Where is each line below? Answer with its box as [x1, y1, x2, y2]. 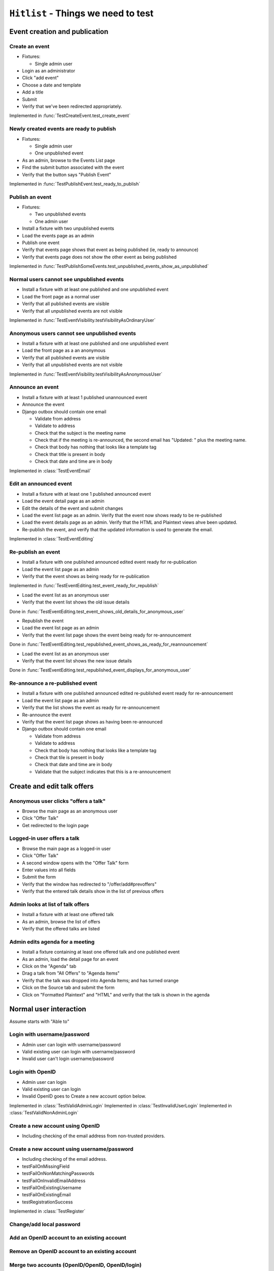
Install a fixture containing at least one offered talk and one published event [22, 949, 180, 955]
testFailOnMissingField [22, 1163, 70, 1169]
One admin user [35, 218, 68, 224]
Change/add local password [9, 1221, 81, 1228]
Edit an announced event [9, 480, 72, 488]
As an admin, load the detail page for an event [22, 956, 119, 962]
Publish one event [22, 239, 60, 246]
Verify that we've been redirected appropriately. [22, 103, 122, 109]
